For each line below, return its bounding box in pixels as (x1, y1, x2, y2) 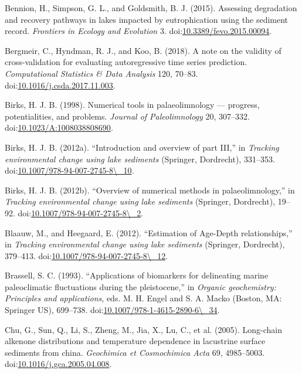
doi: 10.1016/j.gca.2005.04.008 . (5, 358, 112, 370)
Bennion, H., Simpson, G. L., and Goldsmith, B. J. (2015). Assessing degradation (5, 2, 297, 13)
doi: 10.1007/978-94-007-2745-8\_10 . (5, 164, 134, 176)
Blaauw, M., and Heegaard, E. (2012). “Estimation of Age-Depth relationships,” (5, 226, 293, 239)
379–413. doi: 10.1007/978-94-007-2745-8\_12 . (5, 249, 168, 261)
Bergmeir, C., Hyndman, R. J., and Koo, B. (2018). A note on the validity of (5, 44, 281, 56)
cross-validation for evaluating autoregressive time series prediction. (5, 56, 247, 68)
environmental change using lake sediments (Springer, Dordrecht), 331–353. (5, 152, 275, 165)
